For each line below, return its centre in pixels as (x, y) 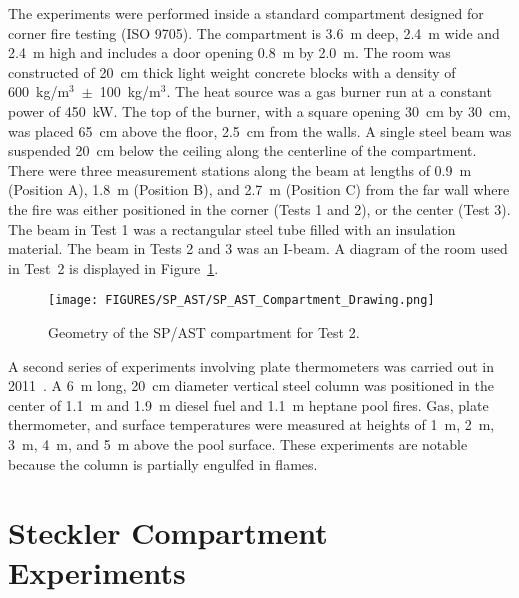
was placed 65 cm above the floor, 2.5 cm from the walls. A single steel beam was (260, 130)
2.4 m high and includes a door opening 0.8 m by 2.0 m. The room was (229, 52)
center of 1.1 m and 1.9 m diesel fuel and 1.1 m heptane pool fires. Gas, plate (248, 404)
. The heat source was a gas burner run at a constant (329, 91)
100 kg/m (130, 91)
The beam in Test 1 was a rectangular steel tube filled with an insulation (232, 228)
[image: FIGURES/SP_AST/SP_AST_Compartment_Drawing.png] (241, 300)
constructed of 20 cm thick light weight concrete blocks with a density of (232, 71)
